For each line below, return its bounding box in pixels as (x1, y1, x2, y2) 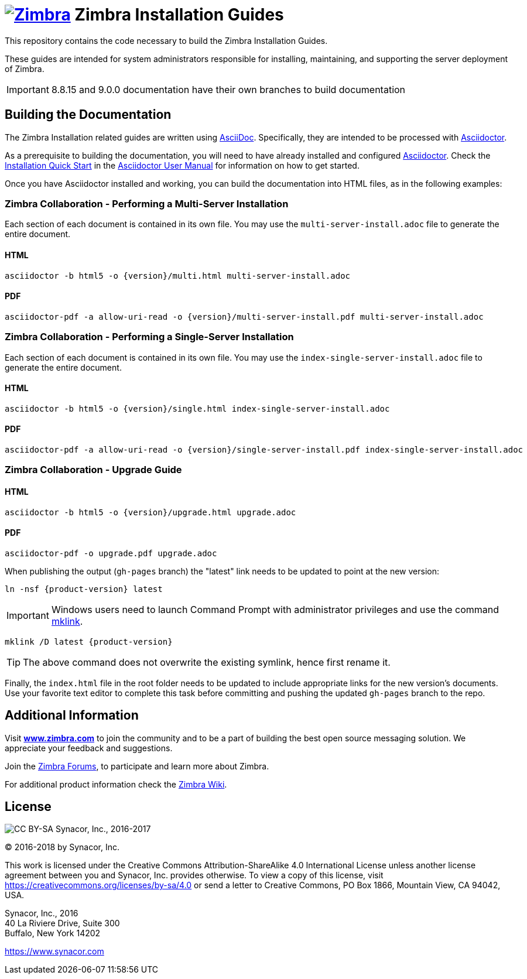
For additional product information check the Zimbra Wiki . (5, 779, 227, 789)
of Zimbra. (5, 63, 45, 74)
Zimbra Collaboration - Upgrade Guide (5, 464, 182, 476)
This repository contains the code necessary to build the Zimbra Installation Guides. (5, 35, 328, 46)
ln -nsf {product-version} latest (5, 584, 163, 594)
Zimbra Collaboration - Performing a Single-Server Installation (5, 331, 294, 343)
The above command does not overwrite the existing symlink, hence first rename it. (23, 656, 391, 668)
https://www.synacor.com (5, 946, 104, 957)
